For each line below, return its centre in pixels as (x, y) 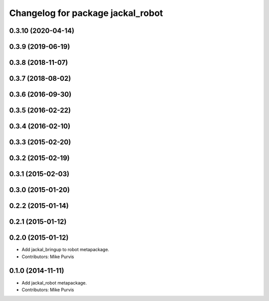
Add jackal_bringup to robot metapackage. (66, 250)
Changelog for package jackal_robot (86, 13)
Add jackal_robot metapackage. (54, 283)
